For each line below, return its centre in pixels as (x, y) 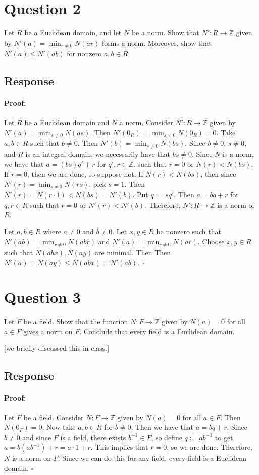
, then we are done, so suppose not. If (85, 174)
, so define (167, 437)
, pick (97, 184)
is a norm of (236, 204)
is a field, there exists (93, 437)
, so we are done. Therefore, (210, 447)
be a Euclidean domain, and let (73, 33)
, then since (218, 174)
